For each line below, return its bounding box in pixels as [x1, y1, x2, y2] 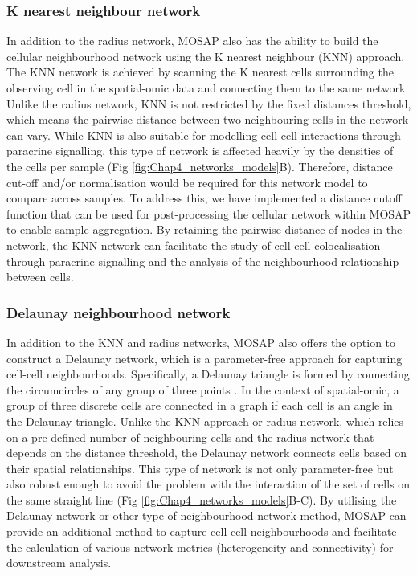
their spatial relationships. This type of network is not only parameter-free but [6, 460, 394, 476]
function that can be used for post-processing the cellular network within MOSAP [6, 205, 411, 222]
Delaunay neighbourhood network [6, 302, 231, 322]
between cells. [6, 268, 74, 285]
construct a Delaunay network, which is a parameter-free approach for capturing [6, 349, 403, 366]
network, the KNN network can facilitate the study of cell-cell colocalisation [6, 236, 381, 253]
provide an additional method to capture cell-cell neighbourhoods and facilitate [6, 523, 397, 540]
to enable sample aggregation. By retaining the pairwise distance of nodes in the [6, 221, 403, 238]
